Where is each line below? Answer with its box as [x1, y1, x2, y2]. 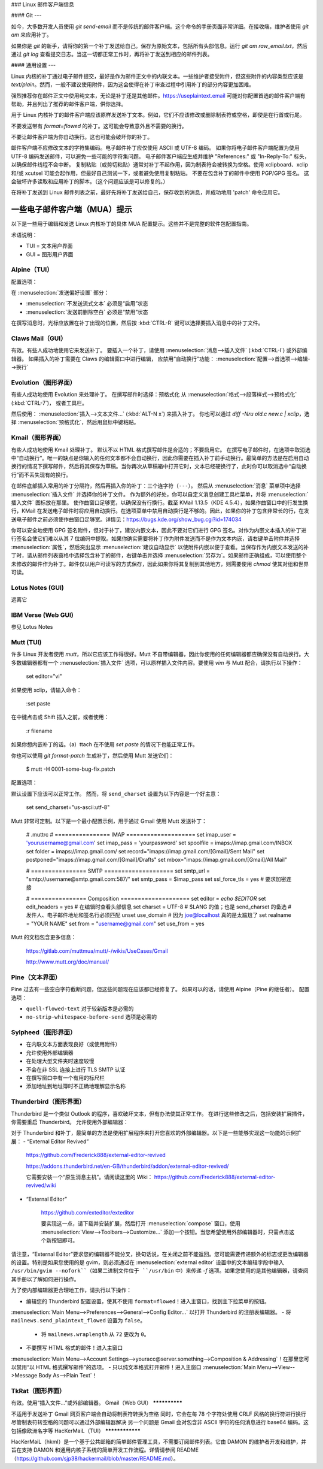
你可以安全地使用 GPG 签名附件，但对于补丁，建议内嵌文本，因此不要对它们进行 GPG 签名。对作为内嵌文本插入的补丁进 [11, 527, 307, 534]
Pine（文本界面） [11, 973, 62, 982]
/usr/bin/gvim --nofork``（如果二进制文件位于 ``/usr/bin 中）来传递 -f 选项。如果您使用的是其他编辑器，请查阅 [11, 1267, 309, 1274]
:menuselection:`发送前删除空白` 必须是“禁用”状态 [26, 308, 149, 316]
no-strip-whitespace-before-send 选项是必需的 [26, 1013, 157, 1020]
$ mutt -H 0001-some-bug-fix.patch [26, 765, 116, 773]
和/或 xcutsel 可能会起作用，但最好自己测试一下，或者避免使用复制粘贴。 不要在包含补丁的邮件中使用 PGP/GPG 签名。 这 [11, 169, 309, 177]
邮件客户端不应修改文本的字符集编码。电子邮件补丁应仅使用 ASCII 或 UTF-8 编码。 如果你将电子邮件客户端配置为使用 [11, 144, 300, 152]
